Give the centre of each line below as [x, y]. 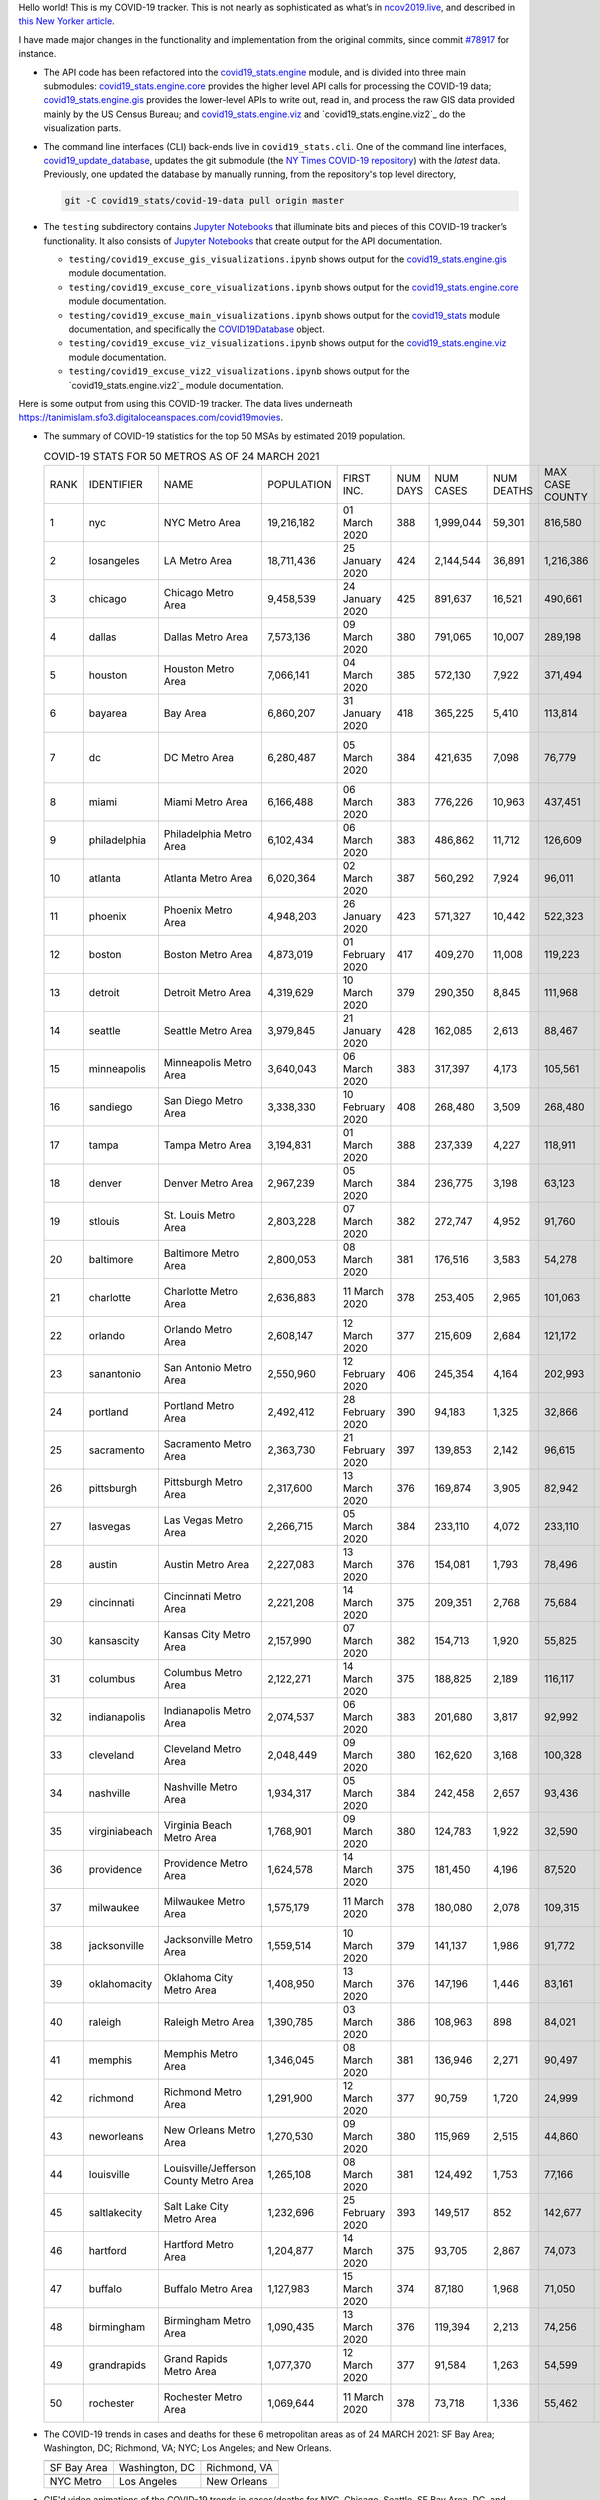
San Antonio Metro [207, 1367]
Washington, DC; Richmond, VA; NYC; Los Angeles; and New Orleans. [187, 2447]
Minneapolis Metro [207, 1062]
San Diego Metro [203, 1100]
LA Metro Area [198, 560]
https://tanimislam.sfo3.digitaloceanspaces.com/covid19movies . [151, 417]
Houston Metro [199, 668]
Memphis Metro [201, 2053]
